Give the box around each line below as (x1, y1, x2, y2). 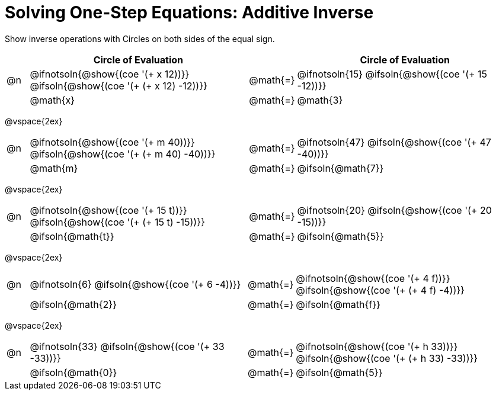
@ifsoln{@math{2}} (30, 298, 117, 310)
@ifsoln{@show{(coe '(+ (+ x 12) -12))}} (30, 79, 207, 92)
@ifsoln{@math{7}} (297, 162, 384, 174)
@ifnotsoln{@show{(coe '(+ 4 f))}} (296, 272, 450, 284)
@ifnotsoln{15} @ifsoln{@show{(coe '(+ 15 (297, 68, 488, 80)
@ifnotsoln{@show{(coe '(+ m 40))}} (30, 136, 195, 148)
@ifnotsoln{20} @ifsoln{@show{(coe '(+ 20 (297, 204, 492, 216)
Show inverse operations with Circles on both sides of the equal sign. (5, 33, 275, 44)
